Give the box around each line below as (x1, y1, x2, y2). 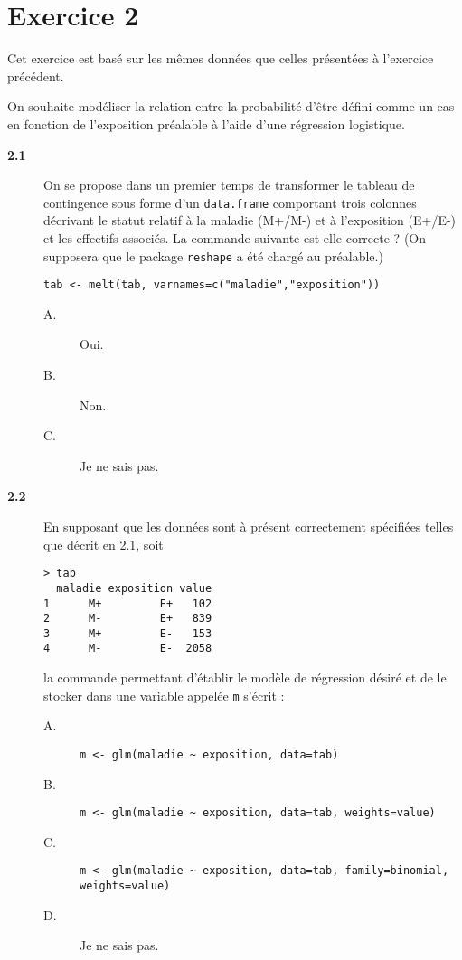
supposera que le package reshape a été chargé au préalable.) (43, 246, 383, 265)
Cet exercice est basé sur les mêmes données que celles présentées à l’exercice (7, 49, 434, 68)
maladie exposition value (56, 581, 212, 595)
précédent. (7, 66, 64, 85)
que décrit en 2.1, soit (43, 534, 164, 553)
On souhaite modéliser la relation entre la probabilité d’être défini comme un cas (7, 97, 455, 116)
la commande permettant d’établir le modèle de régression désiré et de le (43, 668, 447, 687)
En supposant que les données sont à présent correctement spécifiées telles (43, 517, 454, 535)
